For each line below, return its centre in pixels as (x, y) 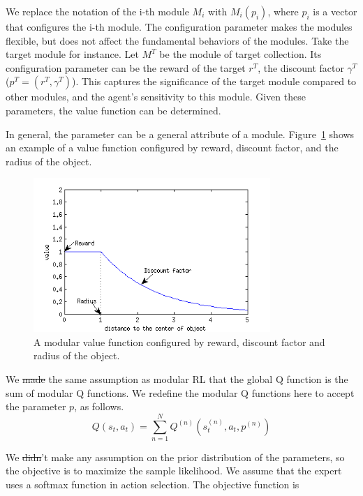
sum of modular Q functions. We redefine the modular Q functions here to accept (180, 392)
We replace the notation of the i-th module (97, 11)
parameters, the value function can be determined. (113, 110)
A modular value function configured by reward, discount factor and (179, 341)
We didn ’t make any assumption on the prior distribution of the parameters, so (175, 457)
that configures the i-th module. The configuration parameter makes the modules (179, 27)
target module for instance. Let (72, 54)
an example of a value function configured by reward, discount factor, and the (172, 148)
